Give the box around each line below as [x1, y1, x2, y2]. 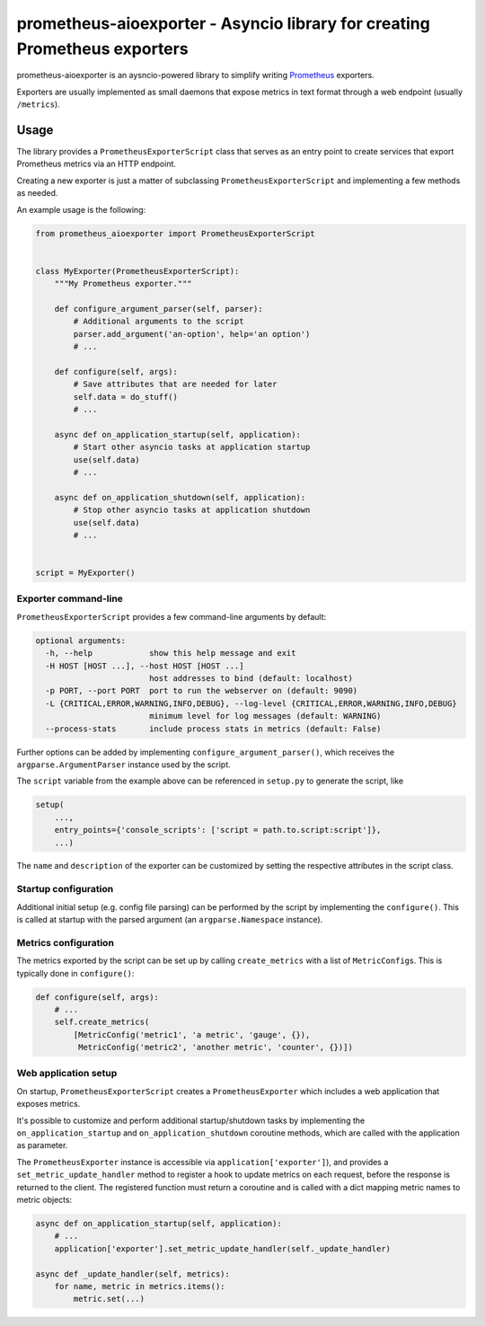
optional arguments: [35, 635, 126, 646]
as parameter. [16, 1140, 68, 1151]
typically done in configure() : [16, 968, 135, 978]
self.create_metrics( [54, 1017, 150, 1028]
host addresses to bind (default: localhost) [148, 674, 354, 684]
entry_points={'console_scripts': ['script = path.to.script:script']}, [54, 825, 382, 835]
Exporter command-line [16, 593, 123, 606]
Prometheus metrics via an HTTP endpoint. [16, 158, 177, 170]
